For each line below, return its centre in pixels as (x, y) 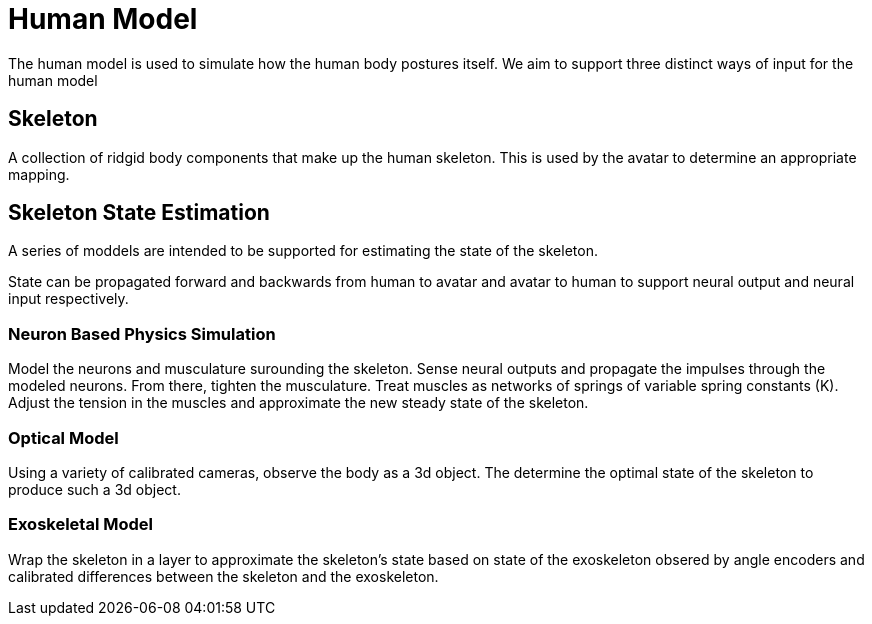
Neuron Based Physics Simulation (142, 333)
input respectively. (68, 299)
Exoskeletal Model (80, 524)
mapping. (39, 174)
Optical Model (63, 437)
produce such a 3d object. (94, 489)
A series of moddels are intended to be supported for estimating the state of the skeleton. (303, 251)
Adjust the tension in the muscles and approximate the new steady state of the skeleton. (298, 403)
